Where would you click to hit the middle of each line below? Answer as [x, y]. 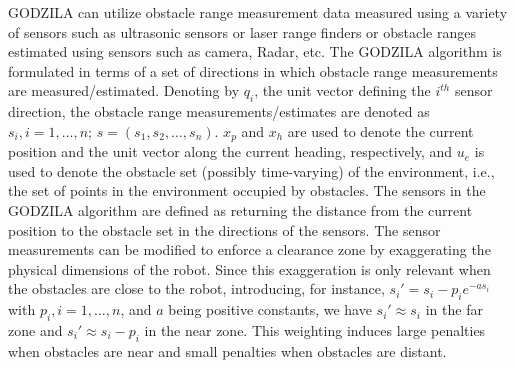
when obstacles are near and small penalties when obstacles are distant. [227, 350]
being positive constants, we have [270, 309]
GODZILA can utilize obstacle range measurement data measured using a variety [258, 12]
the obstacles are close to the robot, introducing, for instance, [196, 288]
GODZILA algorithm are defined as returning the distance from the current [240, 210]
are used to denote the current [380, 130]
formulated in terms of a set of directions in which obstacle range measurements [253, 70]
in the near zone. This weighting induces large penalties [315, 329]
